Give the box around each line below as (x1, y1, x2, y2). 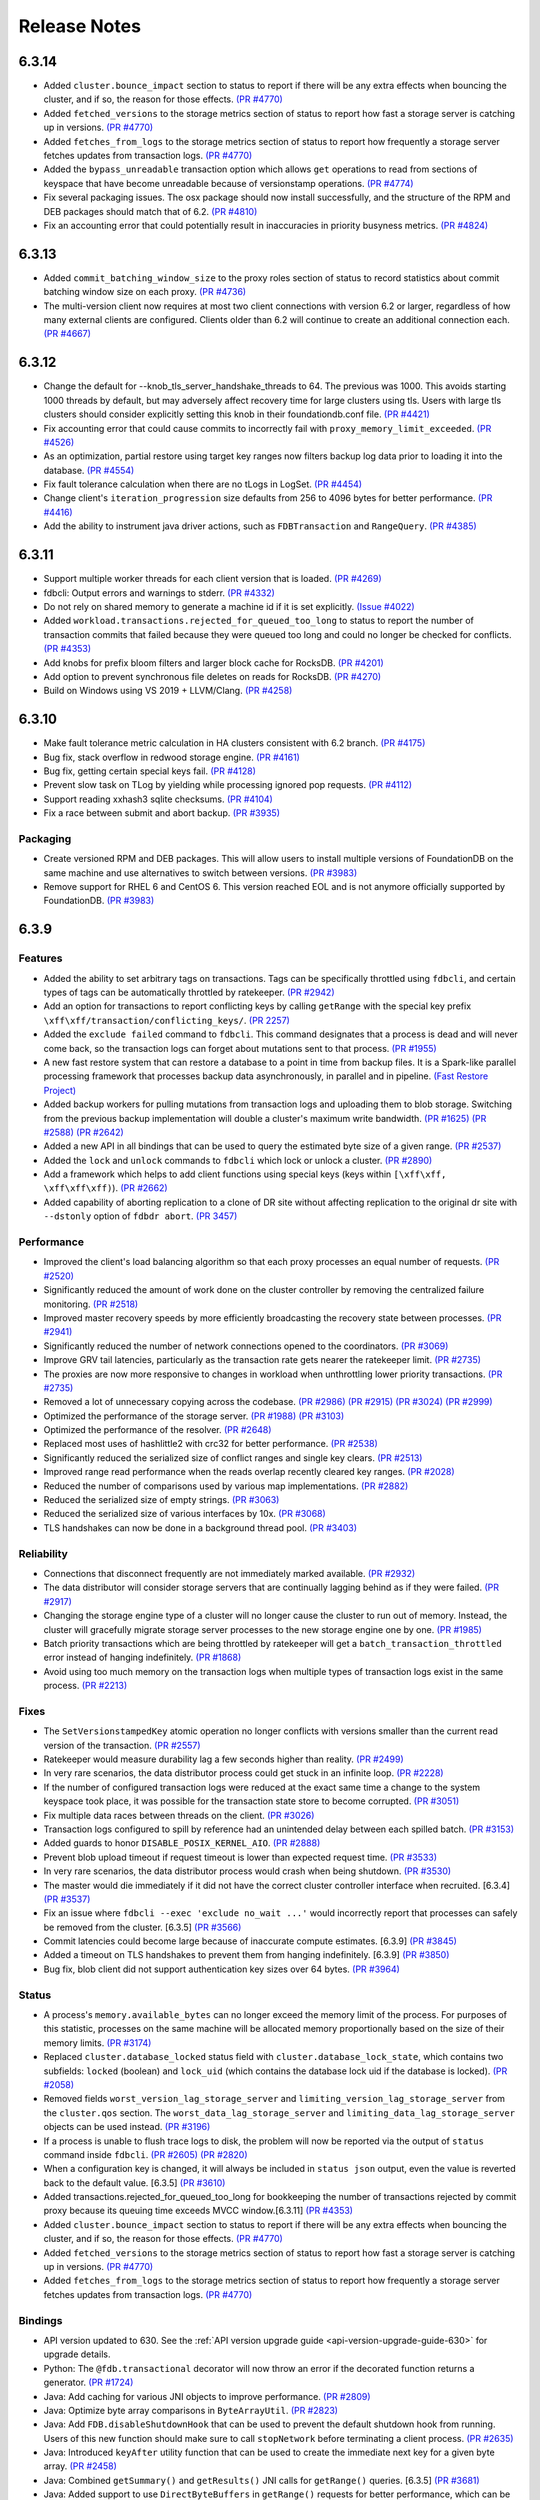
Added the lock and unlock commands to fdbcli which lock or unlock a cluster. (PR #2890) (43, 1154, 433, 1166)
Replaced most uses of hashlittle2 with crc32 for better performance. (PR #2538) (43, 1438, 379, 1450)
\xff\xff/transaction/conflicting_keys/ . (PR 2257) (43, 1014, 290, 1026)
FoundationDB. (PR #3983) (43, 895, 155, 907)
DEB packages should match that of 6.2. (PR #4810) (43, 205, 258, 217)
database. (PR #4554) (43, 464, 135, 476)
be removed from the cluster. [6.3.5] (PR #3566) (43, 1921, 242, 1933)
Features (18, 951, 63, 965)
